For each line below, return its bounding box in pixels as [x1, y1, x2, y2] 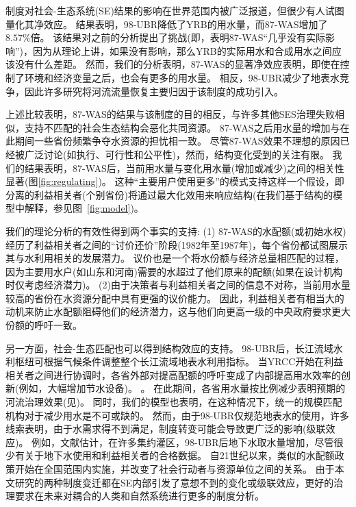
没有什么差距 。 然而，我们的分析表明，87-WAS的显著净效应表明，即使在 [14, 57, 340, 71]
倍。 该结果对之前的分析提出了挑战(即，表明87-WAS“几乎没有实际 [30, 30, 326, 45]
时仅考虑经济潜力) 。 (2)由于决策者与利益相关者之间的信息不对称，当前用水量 [5, 277, 351, 292]
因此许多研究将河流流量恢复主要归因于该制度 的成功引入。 [24, 84, 283, 98]
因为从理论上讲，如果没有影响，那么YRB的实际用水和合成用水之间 [33, 43, 332, 58]
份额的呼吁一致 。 [5, 318, 82, 332]
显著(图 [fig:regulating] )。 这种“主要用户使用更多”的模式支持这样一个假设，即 [5, 174, 344, 188]
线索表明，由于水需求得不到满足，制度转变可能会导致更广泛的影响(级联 [5, 421, 326, 436]
